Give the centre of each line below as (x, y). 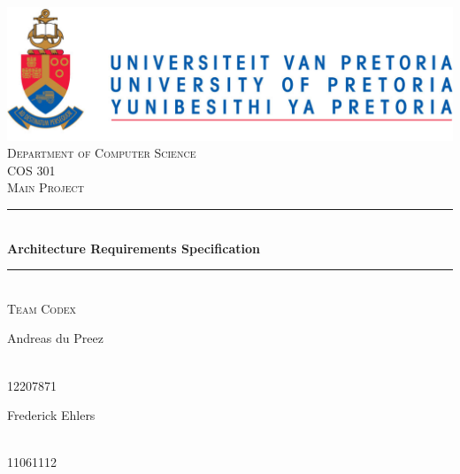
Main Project (46, 187)
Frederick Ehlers (51, 415)
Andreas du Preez (55, 338)
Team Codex (42, 308)
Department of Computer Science (102, 153)
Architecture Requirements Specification (134, 248)
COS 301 (31, 170)
